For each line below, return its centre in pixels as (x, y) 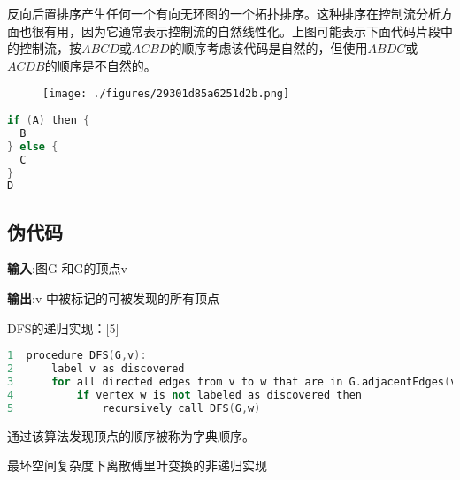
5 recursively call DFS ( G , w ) (134, 408)
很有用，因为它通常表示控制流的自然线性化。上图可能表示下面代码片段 (236, 30)
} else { (33, 146)
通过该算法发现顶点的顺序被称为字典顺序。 (131, 435)
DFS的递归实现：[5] (63, 328)
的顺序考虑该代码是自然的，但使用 (268, 48)
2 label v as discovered (96, 369)
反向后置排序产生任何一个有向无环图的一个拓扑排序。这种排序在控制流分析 (224, 13)
